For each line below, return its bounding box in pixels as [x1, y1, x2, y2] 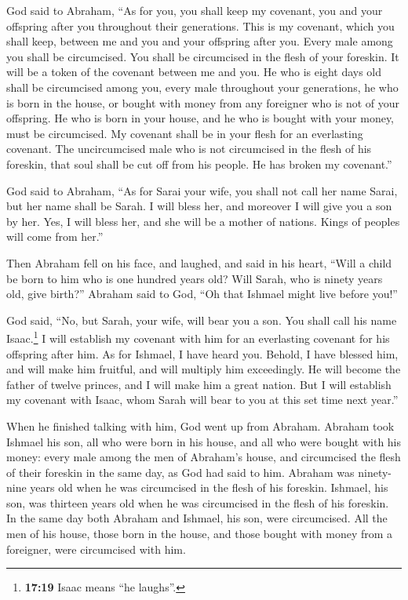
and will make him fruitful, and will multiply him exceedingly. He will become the [6, 361, 401, 377]
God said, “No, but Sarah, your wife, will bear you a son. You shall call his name [6, 311, 397, 328]
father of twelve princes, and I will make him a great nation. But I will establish [6, 376, 392, 392]
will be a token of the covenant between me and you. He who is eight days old [6, 64, 382, 80]
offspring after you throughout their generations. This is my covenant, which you [6, 17, 395, 34]
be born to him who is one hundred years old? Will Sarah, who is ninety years [6, 270, 383, 286]
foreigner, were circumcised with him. [6, 540, 186, 557]
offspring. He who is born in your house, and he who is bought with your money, [6, 110, 395, 126]
